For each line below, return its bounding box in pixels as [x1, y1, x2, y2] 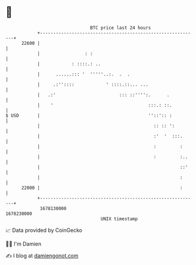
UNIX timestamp [100, 215, 138, 222]
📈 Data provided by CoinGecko [5, 227, 83, 234]
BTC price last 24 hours [90, 25, 151, 31]
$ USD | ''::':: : [5, 112, 172, 119]
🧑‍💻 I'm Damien [5, 240, 42, 247]
